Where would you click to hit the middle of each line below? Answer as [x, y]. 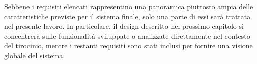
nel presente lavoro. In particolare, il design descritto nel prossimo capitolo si [124, 26]
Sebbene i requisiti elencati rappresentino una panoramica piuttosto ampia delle [129, 6]
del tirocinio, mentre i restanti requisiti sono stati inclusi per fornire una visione [128, 46]
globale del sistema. [35, 55]
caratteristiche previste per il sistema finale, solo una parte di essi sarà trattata [127, 16]
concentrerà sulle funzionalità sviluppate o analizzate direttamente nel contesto [127, 36]
